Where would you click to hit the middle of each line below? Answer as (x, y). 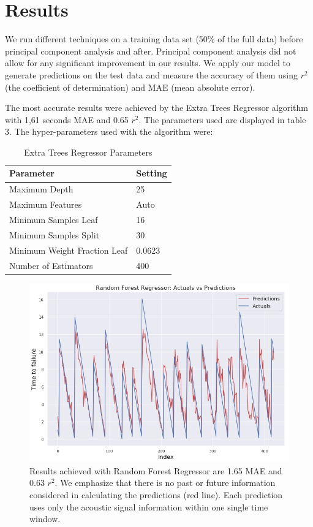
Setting (152, 173)
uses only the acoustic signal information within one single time (149, 506)
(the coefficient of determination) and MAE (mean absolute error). (130, 87)
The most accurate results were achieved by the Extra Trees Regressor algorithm (156, 108)
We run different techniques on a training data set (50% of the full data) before (154, 39)
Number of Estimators (51, 265)
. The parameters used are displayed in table (222, 119)
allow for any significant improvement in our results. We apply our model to (148, 63)
